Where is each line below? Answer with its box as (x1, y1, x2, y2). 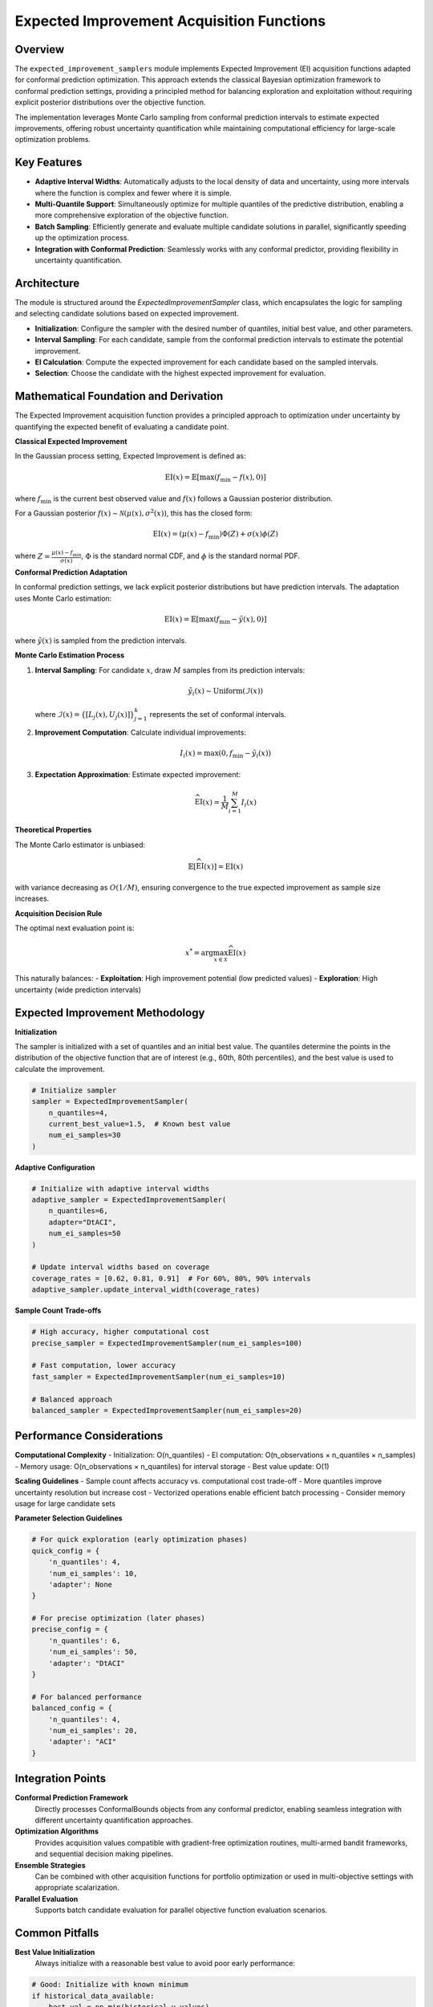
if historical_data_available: (31, 1991, 156, 2001)
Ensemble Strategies (14, 1860, 86, 1870)
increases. (14, 894, 50, 903)
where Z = (14, 551, 51, 561)
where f (14, 494, 42, 503)
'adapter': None (48, 1580, 112, 1589)
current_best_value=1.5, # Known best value (48, 1119, 231, 1128)
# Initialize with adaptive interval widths (31, 1184, 210, 1193)
